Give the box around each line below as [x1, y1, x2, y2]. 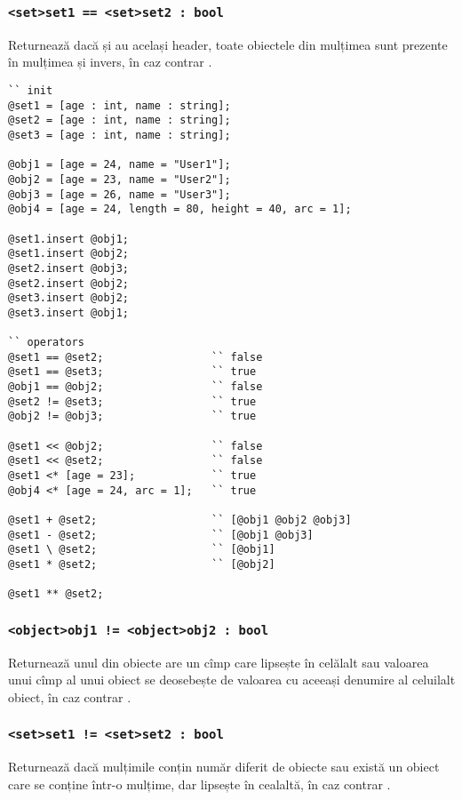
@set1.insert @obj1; [8, 232, 130, 245]
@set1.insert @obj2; [8, 247, 130, 260]
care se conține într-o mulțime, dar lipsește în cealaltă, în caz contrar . [8, 774, 391, 793]
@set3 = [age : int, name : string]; [8, 128, 231, 141]
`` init [8, 84, 53, 97]
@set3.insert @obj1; [8, 306, 130, 319]
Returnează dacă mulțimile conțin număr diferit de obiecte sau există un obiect [8, 757, 440, 776]
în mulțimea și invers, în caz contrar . [8, 52, 212, 71]
